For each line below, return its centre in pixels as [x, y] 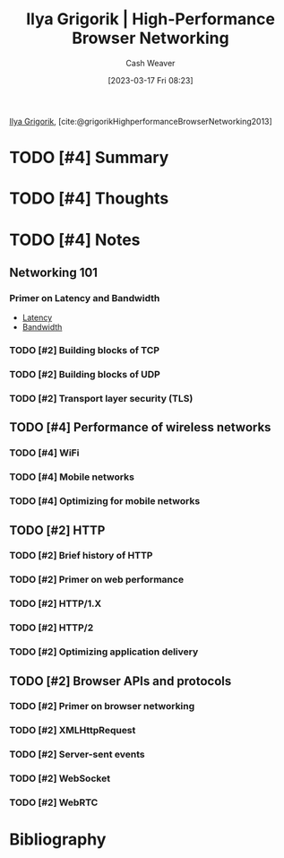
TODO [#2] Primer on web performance [97, 580]
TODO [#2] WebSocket [60, 778]
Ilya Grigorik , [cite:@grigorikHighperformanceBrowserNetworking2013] [141, 121]
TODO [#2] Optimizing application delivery [104, 652]
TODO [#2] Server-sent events [77, 755]
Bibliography [58, 840]
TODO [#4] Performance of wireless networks [140, 427]
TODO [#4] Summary [89, 158]
